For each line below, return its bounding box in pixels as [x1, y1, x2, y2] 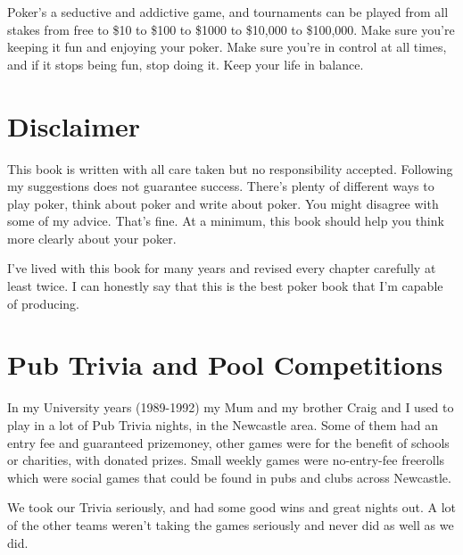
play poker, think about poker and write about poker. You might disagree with [7, 194, 439, 212]
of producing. [7, 294, 79, 312]
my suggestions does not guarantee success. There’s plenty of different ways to [7, 177, 434, 195]
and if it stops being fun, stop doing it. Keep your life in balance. [7, 54, 364, 73]
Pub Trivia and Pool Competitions [7, 346, 443, 383]
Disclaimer [7, 107, 141, 144]
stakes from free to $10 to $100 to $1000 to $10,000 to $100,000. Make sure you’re [7, 20, 455, 38]
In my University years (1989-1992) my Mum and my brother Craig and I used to [7, 398, 454, 417]
